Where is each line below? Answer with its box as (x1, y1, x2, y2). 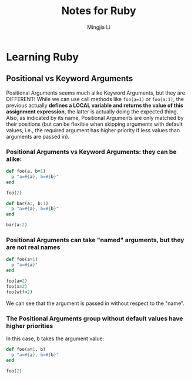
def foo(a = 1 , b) (6, 346, 46, 352)
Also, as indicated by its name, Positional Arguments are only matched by (6, 114, 184, 121)
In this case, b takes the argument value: (6, 335, 105, 342)
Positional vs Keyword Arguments (6, 73, 133, 83)
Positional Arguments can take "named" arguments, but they (6, 236, 185, 244)
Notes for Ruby (61, 4, 136, 18)
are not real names (6, 243, 61, 251)
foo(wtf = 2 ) (6, 289, 33, 295)
